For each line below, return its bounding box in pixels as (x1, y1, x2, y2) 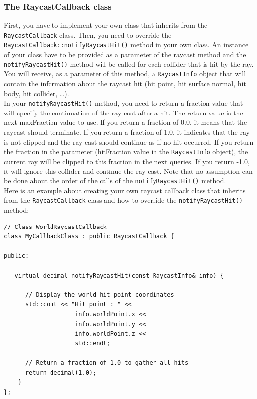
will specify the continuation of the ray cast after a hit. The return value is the (4, 107, 243, 117)
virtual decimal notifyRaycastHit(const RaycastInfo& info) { (14, 272, 224, 279)
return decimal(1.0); (25, 369, 97, 376)
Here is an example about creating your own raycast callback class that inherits (4, 185, 246, 195)
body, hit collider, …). (4, 88, 69, 98)
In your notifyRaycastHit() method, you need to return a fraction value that (4, 98, 243, 108)
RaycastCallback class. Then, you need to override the (4, 29, 172, 40)
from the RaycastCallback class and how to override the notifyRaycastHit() (4, 195, 243, 205)
